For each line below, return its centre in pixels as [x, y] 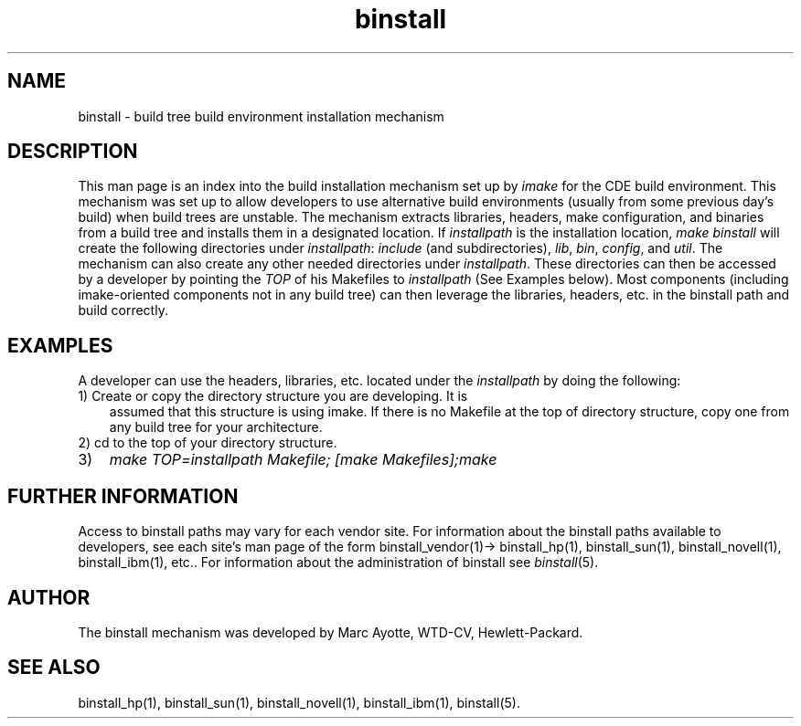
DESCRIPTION [73, 152]
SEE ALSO [54, 668]
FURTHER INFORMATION [123, 496]
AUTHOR [49, 597]
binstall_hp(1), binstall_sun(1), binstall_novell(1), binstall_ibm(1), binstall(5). [299, 702]
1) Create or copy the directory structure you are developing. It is [273, 396]
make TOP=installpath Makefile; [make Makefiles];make [303, 460]
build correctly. [123, 310]
